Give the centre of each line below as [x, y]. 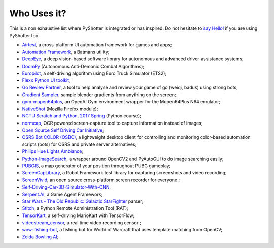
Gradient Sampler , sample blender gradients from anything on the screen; [99, 95]
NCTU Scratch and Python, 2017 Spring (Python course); [82, 116]
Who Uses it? [38, 13]
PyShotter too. [25, 35]
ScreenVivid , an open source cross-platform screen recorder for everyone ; [101, 180]
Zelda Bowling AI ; [40, 237]
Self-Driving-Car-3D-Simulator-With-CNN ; [66, 187]
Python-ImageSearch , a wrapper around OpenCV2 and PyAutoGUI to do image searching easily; [123, 159]
